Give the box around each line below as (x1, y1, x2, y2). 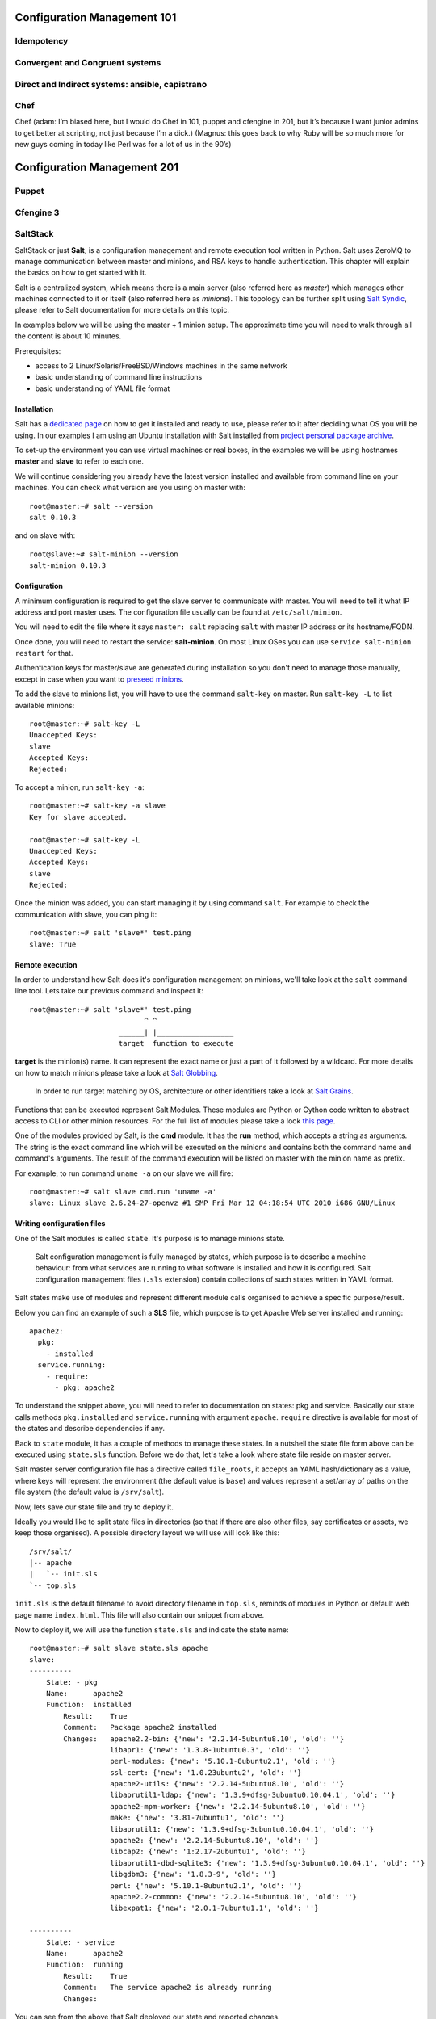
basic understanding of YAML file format (35, 384, 170, 393)
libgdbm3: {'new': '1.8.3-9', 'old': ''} (110, 1870, 276, 1879)
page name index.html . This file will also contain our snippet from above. (15, 1610, 265, 1619)
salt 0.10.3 (29, 513, 77, 522)
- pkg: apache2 (54, 1383, 115, 1392)
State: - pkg (45, 1677, 98, 1687)
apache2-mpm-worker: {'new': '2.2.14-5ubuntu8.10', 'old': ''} (110, 1802, 366, 1811)
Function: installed (45, 1700, 132, 1710)
